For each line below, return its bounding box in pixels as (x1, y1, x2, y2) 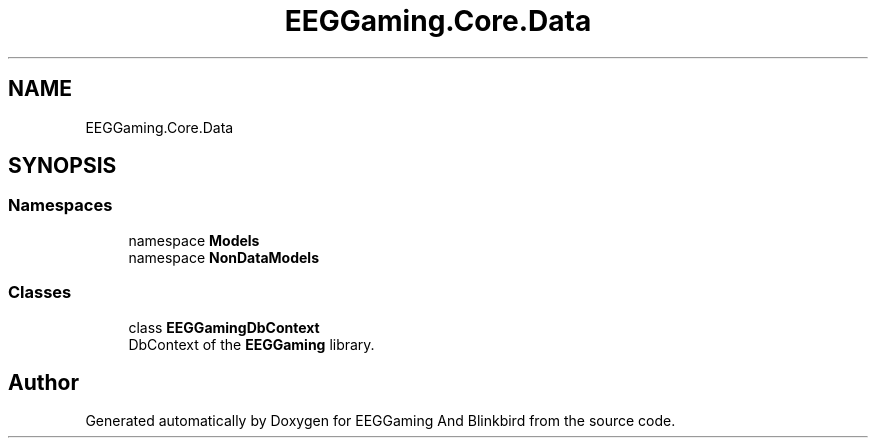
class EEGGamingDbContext (128, 318, 320, 336)
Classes (8, 282, 72, 303)
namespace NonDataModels (128, 248, 319, 266)
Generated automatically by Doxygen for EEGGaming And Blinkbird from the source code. (85, 412, 676, 430)
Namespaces (8, 195, 113, 216)
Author (8, 369, 79, 395)
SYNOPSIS (8, 153, 117, 179)
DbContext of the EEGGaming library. (128, 335, 375, 353)
